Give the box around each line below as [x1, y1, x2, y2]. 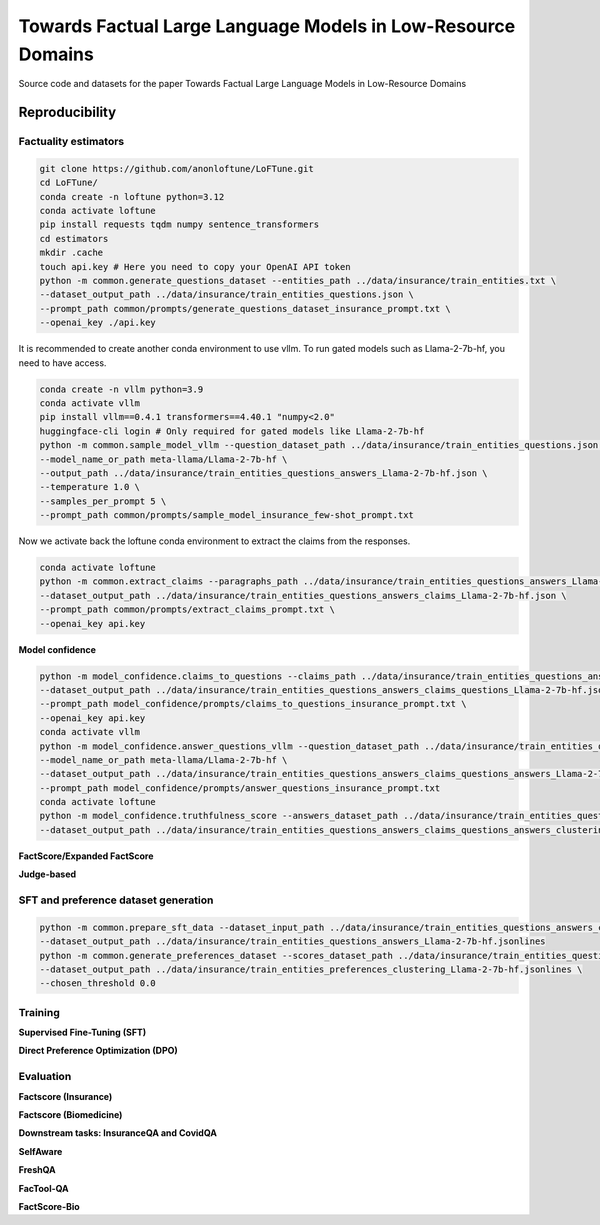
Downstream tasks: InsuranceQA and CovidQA [18, 1127, 217, 1139]
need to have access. [18, 356, 107, 369]
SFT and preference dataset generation [18, 893, 214, 907]
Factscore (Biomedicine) [18, 1109, 123, 1121]
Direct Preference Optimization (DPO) [18, 1045, 179, 1057]
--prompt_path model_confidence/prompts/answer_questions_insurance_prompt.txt [39, 782, 441, 794]
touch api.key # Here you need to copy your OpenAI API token [39, 261, 351, 272]
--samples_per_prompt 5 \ [39, 495, 167, 507]
